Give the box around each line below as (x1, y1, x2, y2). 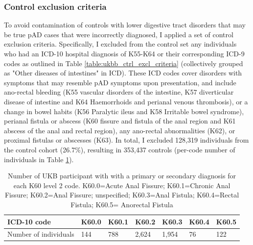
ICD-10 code (7, 216, 51, 226)
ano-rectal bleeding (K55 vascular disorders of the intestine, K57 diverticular (4, 87, 234, 97)
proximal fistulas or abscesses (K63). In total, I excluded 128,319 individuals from (4, 135, 249, 145)
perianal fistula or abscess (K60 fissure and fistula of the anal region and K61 (4, 116, 236, 126)
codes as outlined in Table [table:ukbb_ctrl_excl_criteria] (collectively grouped (4, 58, 243, 68)
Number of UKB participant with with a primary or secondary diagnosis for (8, 171, 236, 181)
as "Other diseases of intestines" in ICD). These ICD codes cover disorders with (4, 68, 242, 78)
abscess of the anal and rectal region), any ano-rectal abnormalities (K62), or (4, 125, 235, 135)
